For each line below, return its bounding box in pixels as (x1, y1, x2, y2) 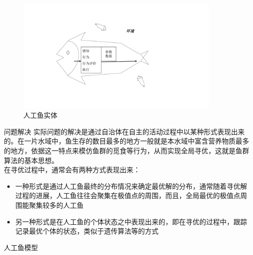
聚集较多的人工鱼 (29, 200, 84, 210)
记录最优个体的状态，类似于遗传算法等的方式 (15, 226, 159, 236)
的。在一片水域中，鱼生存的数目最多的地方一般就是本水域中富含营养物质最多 (4, 136, 249, 146)
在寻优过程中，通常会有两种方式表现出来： (4, 164, 140, 175)
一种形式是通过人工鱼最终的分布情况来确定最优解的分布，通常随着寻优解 (15, 181, 247, 191)
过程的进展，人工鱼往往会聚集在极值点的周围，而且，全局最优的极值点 (15, 190, 240, 200)
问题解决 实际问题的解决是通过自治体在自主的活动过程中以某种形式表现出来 (4, 126, 245, 136)
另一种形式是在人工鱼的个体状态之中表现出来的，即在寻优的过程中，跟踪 (15, 216, 247, 226)
